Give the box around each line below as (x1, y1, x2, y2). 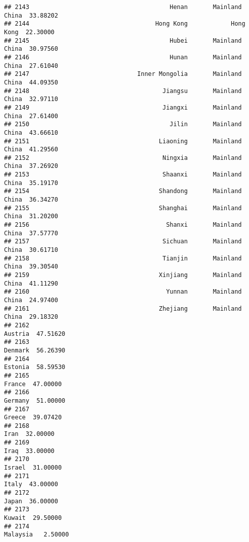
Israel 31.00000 (4, 464, 62, 472)
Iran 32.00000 (4, 430, 55, 438)
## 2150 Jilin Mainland (4, 121, 242, 128)
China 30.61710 (4, 246, 58, 254)
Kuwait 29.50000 (4, 514, 62, 522)
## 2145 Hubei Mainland (4, 37, 242, 44)
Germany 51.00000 (4, 397, 65, 404)
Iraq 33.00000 (4, 447, 55, 455)
